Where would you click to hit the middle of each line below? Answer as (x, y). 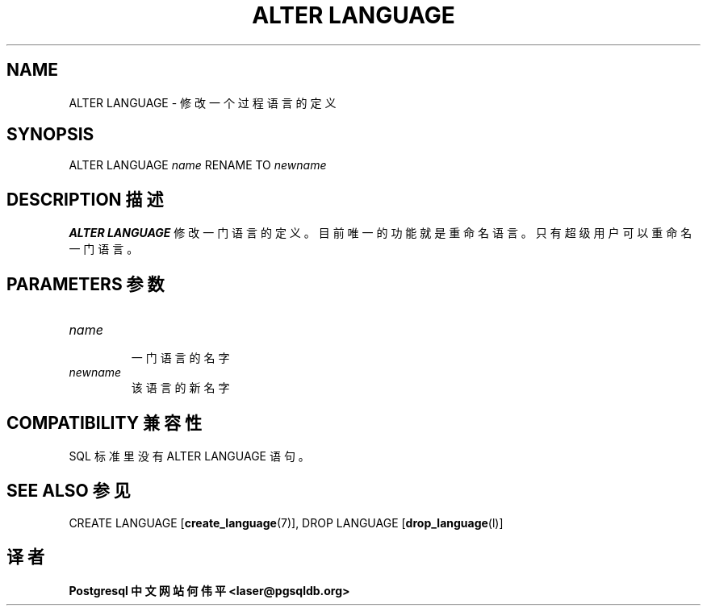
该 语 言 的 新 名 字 (180, 388)
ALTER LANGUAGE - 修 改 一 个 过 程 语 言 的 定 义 (203, 102)
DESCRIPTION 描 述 (85, 199)
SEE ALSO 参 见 (69, 491)
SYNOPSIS (50, 135)
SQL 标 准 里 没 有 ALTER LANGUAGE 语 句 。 (189, 456)
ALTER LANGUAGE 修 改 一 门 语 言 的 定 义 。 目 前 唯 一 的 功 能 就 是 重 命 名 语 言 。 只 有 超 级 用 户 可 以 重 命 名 (381, 233)
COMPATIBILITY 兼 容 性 (104, 423)
